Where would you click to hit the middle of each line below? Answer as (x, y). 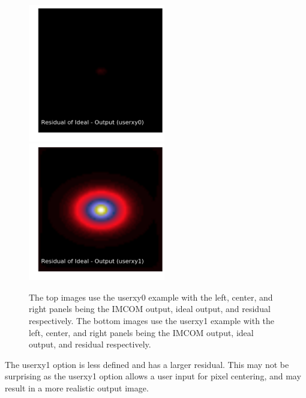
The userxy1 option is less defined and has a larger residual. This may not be (147, 364)
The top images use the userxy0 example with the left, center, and (151, 297)
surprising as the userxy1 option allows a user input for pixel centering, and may (153, 376)
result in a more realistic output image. (77, 387)
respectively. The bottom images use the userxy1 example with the (152, 320)
